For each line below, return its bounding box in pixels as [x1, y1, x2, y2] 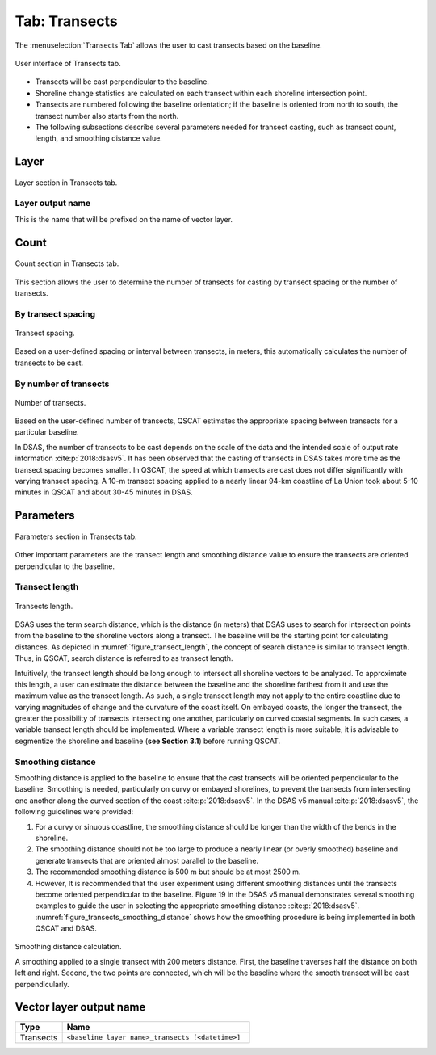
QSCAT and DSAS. [35, 923, 97, 933]
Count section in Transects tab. [15, 258, 119, 268]
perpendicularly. [15, 979, 69, 989]
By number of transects [15, 378, 110, 389]
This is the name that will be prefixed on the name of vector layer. [15, 214, 233, 224]
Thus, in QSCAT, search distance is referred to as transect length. [15, 654, 233, 663]
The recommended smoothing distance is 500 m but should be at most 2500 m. [35, 867, 301, 876]
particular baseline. [15, 427, 80, 437]
